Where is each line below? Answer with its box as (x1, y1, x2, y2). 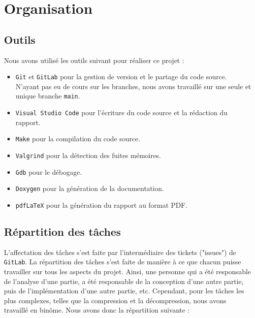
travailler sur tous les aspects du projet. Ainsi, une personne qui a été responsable (4, 266, 251, 277)
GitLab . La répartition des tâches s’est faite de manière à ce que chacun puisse (4, 256, 241, 267)
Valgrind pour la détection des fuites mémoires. (15, 150, 161, 160)
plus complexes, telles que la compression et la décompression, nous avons (4, 295, 226, 305)
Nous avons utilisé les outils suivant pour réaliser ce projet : (4, 55, 184, 65)
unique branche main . (15, 91, 80, 101)
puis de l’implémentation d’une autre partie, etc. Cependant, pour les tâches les (4, 286, 244, 296)
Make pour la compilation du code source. (15, 133, 140, 144)
